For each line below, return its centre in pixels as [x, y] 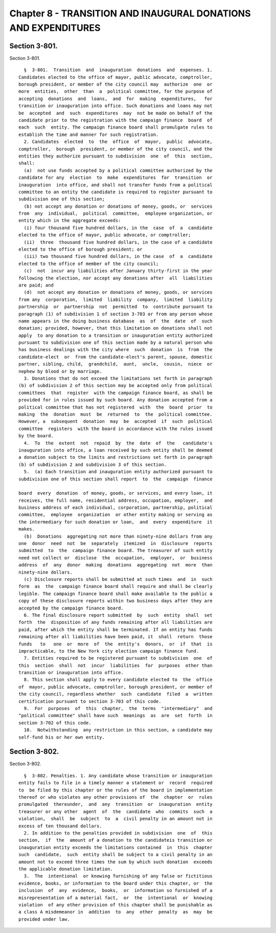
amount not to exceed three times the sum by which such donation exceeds [116, 862]
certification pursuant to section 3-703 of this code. [90, 701]
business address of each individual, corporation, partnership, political [116, 508]
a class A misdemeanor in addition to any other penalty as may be [116, 912]
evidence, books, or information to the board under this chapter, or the [116, 883]
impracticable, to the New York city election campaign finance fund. [109, 651]
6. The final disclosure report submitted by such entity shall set [118, 615]
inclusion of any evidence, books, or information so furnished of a [116, 890]
